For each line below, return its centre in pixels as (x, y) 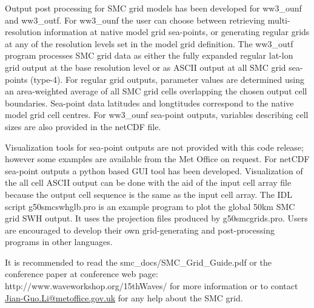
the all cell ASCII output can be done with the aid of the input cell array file (148, 182)
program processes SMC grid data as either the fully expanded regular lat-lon (149, 55)
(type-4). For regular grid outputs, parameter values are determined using (167, 79)
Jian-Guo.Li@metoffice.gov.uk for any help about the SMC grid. (124, 297)
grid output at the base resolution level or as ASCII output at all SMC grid (145, 67)
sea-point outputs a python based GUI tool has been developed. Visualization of (154, 170)
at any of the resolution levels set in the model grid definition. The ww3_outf (149, 43)
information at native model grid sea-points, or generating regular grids (177, 32)
